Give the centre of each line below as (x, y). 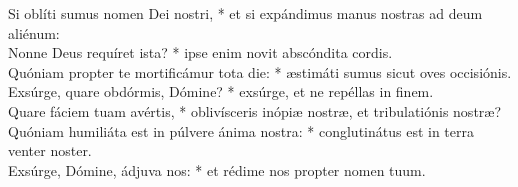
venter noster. (50, 150)
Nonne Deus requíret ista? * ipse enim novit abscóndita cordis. (200, 52)
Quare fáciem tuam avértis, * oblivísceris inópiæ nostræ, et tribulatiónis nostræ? (255, 110)
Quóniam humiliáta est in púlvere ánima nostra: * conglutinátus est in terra (241, 130)
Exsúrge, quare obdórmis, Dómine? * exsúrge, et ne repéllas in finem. (221, 91)
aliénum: (34, 32)
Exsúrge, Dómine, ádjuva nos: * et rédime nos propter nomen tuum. (217, 169)
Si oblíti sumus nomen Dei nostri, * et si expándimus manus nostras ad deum (245, 13)
